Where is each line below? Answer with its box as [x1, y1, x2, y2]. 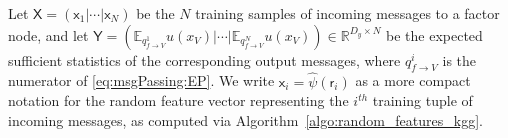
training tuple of [372, 90, 473, 111]
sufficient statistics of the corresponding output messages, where [8, 49, 401, 70]
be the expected [386, 24, 483, 45]
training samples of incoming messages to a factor [195, 3, 500, 23]
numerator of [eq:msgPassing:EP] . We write [8, 70, 275, 91]
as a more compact [355, 70, 471, 91]
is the [442, 49, 477, 70]
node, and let [8, 24, 89, 45]
